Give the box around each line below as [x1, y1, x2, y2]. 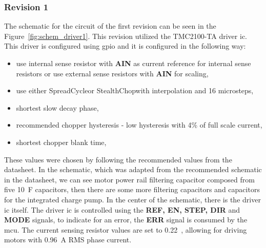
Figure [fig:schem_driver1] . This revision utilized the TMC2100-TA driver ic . [4, 30, 247, 41]
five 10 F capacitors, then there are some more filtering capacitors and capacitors [4, 184, 260, 195]
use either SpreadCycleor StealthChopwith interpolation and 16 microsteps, [16, 85, 254, 96]
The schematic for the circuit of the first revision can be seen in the [4, 20, 216, 31]
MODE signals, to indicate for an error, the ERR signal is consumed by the [4, 214, 248, 225]
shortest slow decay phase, [16, 102, 99, 113]
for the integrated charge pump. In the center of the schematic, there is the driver [4, 194, 261, 204]
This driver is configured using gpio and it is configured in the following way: [4, 40, 246, 51]
